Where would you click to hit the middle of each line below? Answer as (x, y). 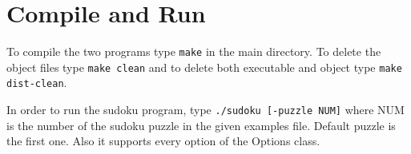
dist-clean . (37, 83)
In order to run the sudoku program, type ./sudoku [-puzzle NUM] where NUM (205, 110)
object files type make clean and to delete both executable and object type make (204, 67)
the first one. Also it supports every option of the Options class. (163, 141)
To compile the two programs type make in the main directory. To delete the (194, 51)
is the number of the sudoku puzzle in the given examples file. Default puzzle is (201, 125)
